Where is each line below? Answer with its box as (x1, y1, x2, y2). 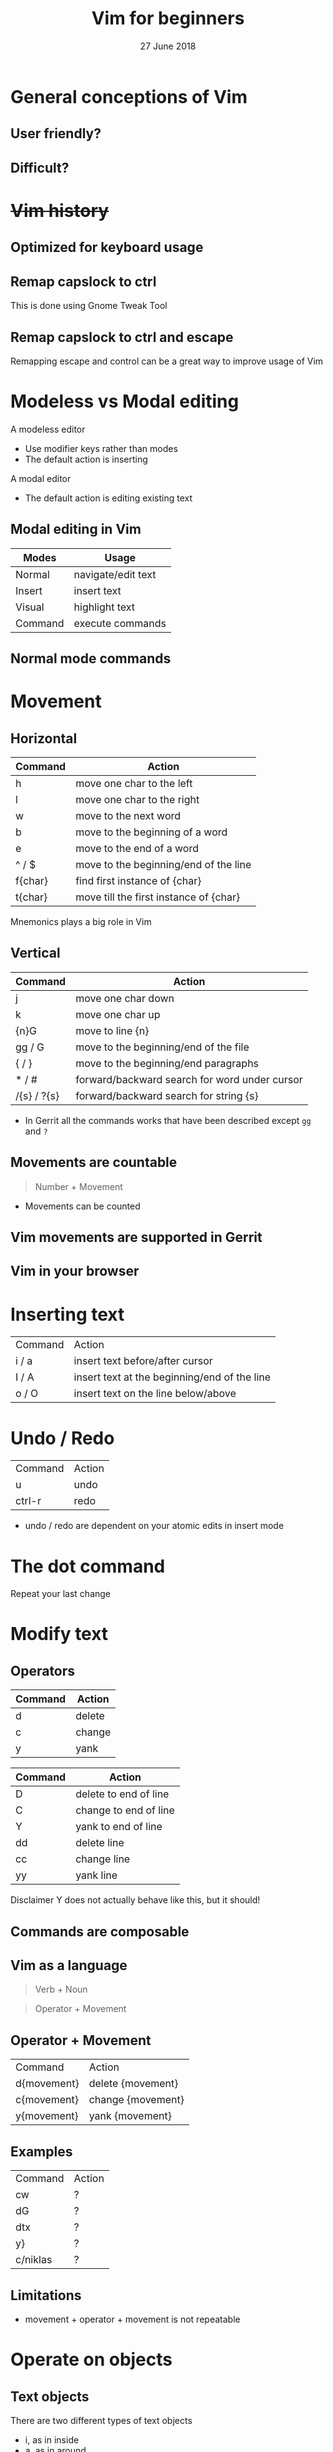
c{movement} (15, 2093, 79, 2107)
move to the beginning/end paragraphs (75, 1056, 260, 1070)
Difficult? (10, 159, 70, 176)
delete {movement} (88, 2077, 179, 2091)
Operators (10, 1662, 76, 1679)
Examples (10, 2143, 73, 2160)
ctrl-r (15, 1494, 42, 1508)
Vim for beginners (91, 7, 245, 30)
